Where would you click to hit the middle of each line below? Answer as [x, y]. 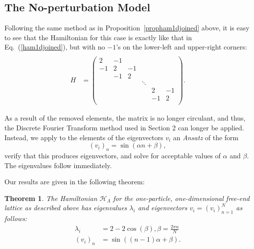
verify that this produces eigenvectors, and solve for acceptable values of [113, 155]
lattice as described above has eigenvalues [66, 208]
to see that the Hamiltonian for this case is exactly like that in [98, 37]
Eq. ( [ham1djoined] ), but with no [55, 47]
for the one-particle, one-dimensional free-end [181, 198]
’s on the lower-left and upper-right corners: [182, 47]
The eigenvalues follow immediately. [58, 165]
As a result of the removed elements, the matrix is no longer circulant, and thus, [125, 118]
